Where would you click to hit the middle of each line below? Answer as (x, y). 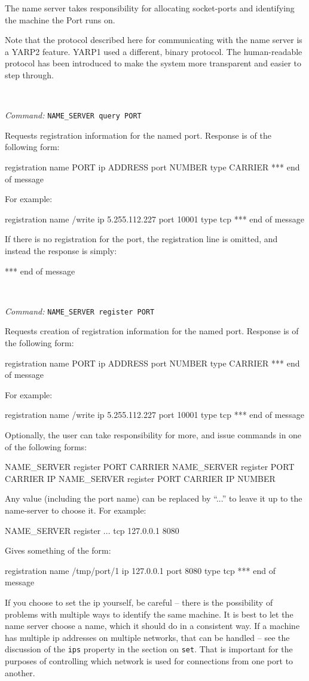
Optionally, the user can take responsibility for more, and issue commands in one (153, 434)
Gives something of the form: (58, 550)
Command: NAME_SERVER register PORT (80, 311)
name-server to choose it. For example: (76, 510)
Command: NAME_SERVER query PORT (73, 115)
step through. (29, 74)
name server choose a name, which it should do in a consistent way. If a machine (152, 626)
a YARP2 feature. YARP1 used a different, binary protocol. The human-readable (154, 51)
